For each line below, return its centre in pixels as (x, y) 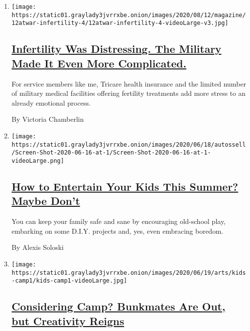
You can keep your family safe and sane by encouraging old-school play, (119, 221)
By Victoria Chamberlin (48, 119)
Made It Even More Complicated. (99, 63)
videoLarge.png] (38, 161)
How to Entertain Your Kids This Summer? (125, 186)
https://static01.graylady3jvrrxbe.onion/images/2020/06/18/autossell (129, 144)
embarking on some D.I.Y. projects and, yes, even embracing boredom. (117, 231)
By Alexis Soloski (38, 247)
